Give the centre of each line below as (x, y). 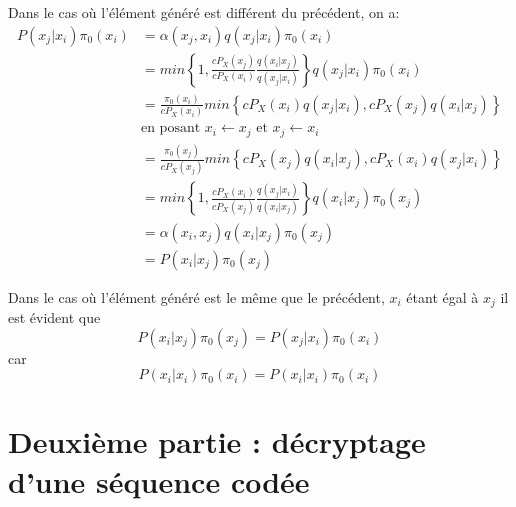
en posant (170, 128)
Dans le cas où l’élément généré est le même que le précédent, (196, 296)
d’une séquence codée (159, 480)
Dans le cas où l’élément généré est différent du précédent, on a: (204, 12)
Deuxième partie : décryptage (217, 441)
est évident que (54, 317)
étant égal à (442, 296)
